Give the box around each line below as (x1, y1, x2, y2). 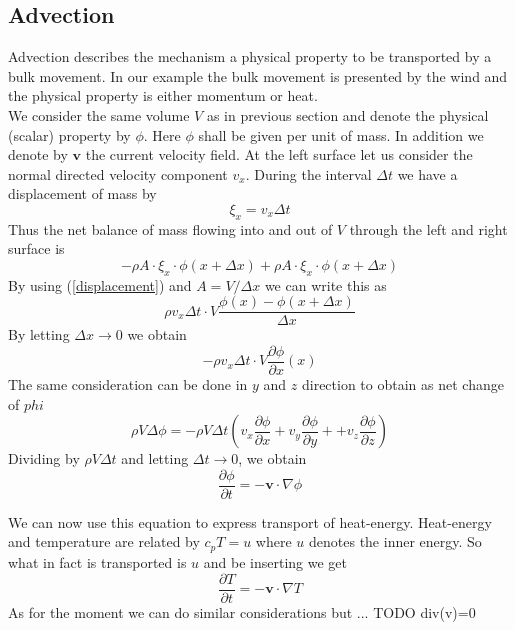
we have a (397, 163, 458, 184)
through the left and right (349, 218, 508, 239)
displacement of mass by (8, 183, 157, 204)
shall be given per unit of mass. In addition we (198, 124, 484, 145)
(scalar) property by (8, 124, 131, 145)
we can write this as (264, 274, 387, 295)
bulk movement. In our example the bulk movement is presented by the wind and (8, 65, 508, 86)
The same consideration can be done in (8, 374, 248, 395)
